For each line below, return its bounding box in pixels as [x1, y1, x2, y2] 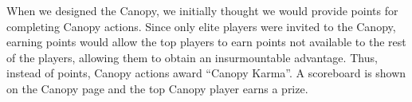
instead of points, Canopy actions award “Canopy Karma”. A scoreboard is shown [6, 65, 406, 81]
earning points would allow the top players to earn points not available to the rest [6, 33, 406, 50]
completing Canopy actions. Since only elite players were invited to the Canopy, [6, 18, 396, 34]
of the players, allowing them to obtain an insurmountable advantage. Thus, [6, 49, 378, 65]
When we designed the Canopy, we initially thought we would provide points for [6, 2, 398, 18]
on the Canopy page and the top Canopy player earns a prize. [6, 80, 308, 96]
